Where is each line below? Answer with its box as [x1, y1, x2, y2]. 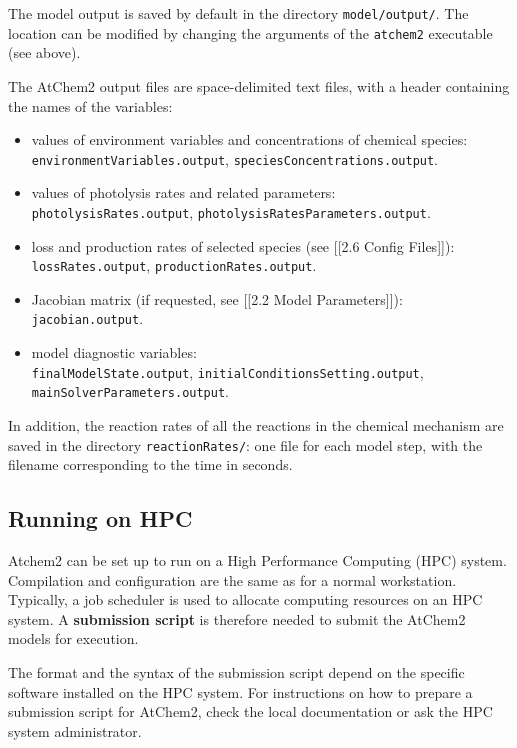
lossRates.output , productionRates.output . [31, 255, 317, 276]
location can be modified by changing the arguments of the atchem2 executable [8, 22, 493, 43]
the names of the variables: [8, 95, 173, 116]
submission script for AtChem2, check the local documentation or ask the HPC [8, 701, 493, 722]
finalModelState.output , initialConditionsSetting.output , [31, 361, 424, 382]
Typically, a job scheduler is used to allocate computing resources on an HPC [8, 589, 483, 610]
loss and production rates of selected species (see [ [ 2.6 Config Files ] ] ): [31, 235, 455, 256]
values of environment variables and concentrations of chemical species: [31, 129, 468, 150]
